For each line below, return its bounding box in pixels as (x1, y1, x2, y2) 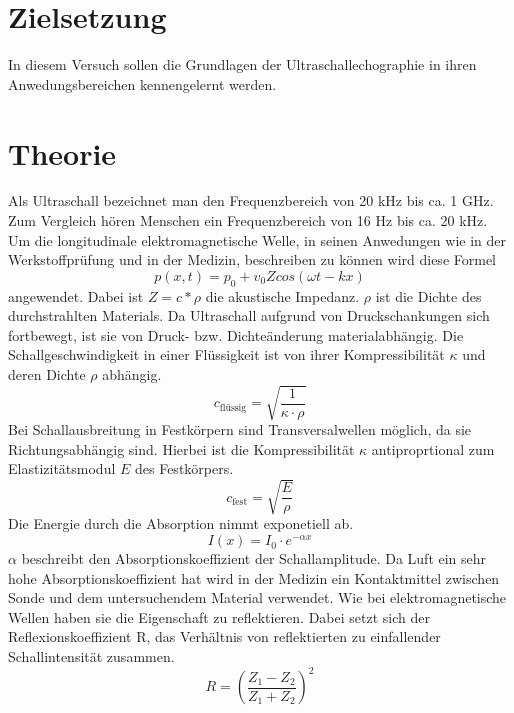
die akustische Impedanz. (205, 285, 360, 306)
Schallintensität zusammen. (8, 646, 175, 667)
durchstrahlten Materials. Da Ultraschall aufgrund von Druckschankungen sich (8, 305, 490, 326)
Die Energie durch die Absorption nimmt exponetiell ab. (8, 513, 354, 534)
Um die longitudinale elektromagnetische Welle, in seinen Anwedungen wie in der (8, 229, 507, 250)
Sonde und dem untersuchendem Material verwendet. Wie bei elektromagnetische (8, 587, 507, 608)
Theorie (8, 132, 117, 173)
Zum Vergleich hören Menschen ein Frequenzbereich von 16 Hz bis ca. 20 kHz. (8, 210, 488, 231)
